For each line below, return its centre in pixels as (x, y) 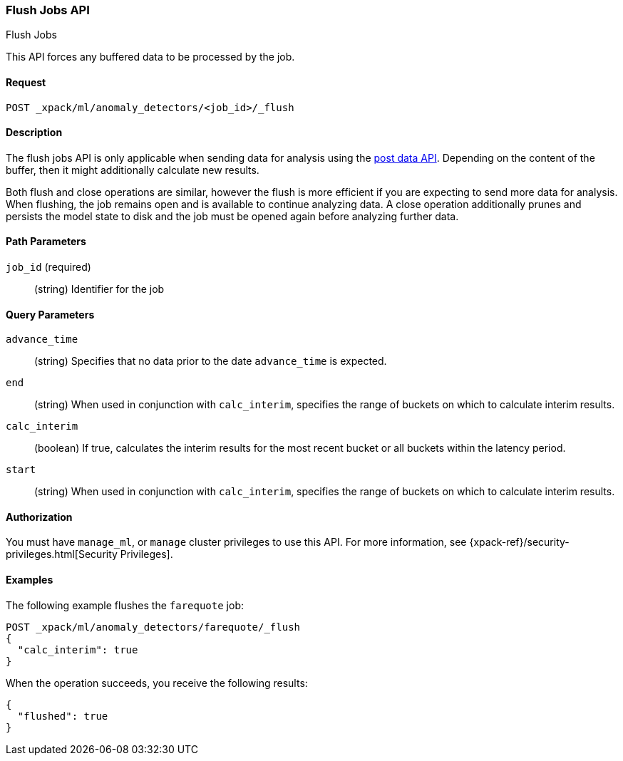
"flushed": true (63, 716)
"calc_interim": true (78, 649)
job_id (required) (48, 267)
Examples (30, 580)
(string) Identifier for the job (99, 289)
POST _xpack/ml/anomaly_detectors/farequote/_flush (153, 627)
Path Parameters (46, 242)
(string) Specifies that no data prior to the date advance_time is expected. (211, 361)
